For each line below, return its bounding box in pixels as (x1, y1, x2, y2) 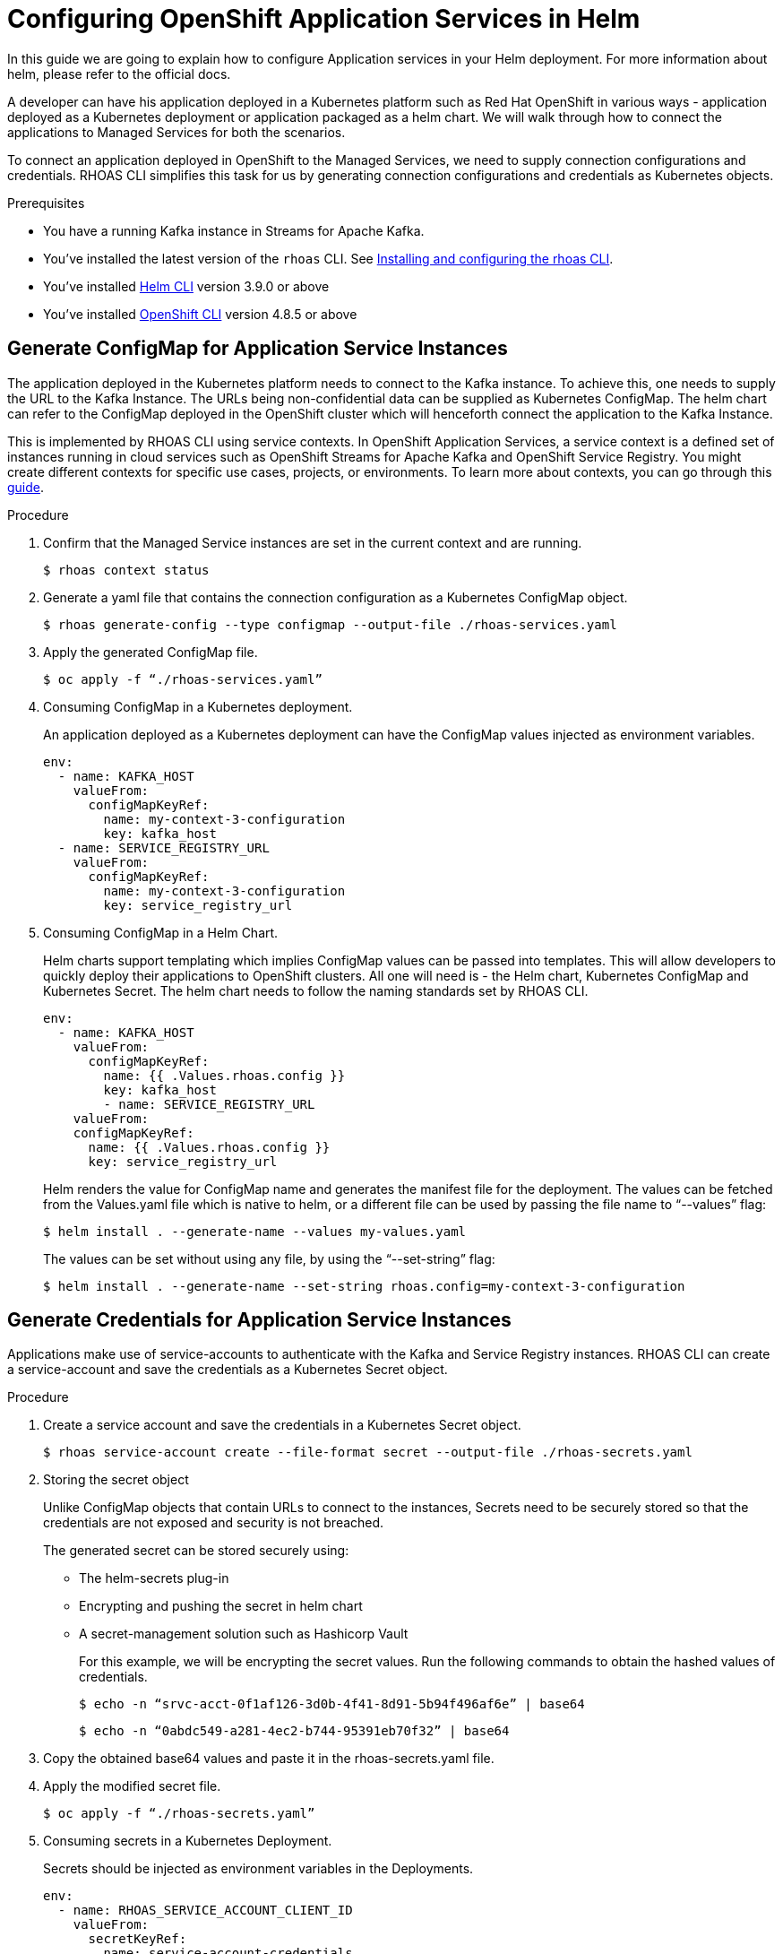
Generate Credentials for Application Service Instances (7, 1309, 512, 1332)
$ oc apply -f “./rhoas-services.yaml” (43, 671, 323, 687)
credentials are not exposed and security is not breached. (43, 1515, 384, 1531)
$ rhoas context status (43, 562, 210, 577)
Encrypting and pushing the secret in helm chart (79, 1598, 363, 1614)
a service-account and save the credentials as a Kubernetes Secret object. (7, 1362, 448, 1378)
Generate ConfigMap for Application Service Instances (7, 337, 508, 360)
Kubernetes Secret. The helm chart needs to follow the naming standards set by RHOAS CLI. (43, 982, 589, 999)
